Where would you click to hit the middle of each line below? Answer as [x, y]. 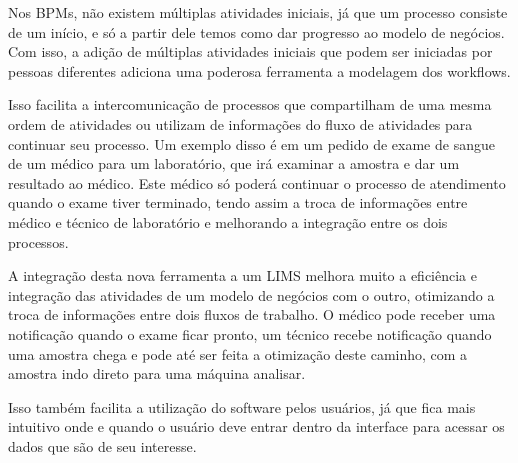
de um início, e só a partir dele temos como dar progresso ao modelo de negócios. [256, 31]
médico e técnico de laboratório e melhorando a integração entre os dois [228, 221]
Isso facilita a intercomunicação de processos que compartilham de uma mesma [250, 104]
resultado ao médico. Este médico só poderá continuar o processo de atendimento [257, 182]
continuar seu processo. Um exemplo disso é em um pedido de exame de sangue [251, 143]
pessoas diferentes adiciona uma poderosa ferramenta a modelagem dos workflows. [259, 70]
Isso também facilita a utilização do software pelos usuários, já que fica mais [242, 406]
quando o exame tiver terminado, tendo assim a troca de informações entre [238, 202]
